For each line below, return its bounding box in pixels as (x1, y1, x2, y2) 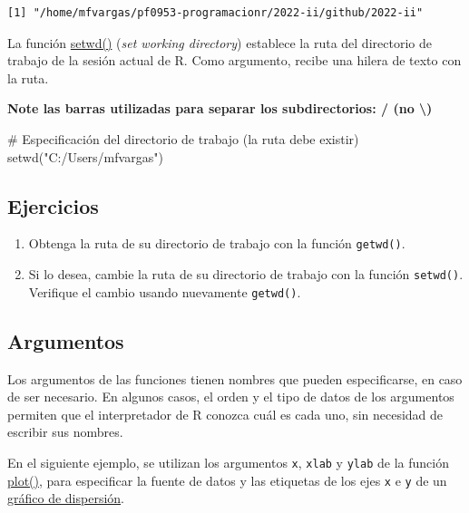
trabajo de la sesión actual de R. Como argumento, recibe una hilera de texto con (7, 51, 462, 70)
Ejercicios (7, 191, 99, 219)
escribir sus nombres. (7, 422, 123, 441)
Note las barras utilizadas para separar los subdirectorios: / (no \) (7, 99, 433, 118)
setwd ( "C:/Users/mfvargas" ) (7, 147, 163, 166)
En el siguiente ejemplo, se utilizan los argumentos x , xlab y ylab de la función (7, 452, 449, 471)
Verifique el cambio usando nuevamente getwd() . (28, 282, 301, 301)
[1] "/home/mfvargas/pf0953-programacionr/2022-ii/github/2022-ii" (7, 6, 424, 19)
